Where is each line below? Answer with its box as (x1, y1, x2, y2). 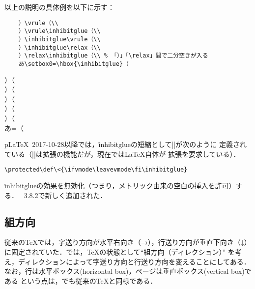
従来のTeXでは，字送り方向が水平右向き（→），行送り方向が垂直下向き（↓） (4, 237, 251, 247)
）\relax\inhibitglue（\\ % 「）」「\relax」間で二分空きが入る (18, 52, 208, 59)
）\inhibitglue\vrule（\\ (18, 35, 101, 43)
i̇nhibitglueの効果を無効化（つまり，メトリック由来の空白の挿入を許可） (4, 180, 236, 190)
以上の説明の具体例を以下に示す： (4, 2, 114, 12)
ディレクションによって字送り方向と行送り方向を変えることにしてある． (18, 256, 251, 266)
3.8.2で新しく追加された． (24, 190, 107, 200)
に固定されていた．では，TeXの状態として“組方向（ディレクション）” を (4, 246, 235, 257)
